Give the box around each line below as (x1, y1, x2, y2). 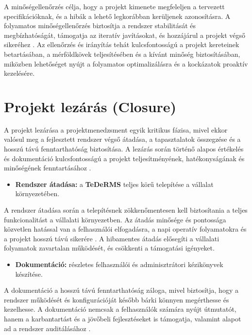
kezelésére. (4, 68, 35, 78)
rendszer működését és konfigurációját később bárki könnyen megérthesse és (4, 294, 229, 304)
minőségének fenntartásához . (4, 163, 91, 173)
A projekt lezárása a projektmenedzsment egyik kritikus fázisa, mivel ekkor (4, 124, 228, 134)
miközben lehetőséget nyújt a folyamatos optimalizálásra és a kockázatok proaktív (4, 58, 248, 68)
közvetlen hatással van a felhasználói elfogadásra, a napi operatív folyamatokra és (4, 224, 247, 234)
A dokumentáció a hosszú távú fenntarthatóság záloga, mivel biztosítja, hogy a (4, 285, 238, 295)
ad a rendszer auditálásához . (4, 323, 91, 333)
